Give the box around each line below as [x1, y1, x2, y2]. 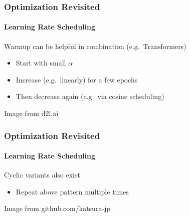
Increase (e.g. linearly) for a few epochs [16, 74, 138, 84]
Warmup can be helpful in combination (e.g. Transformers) [4, 40, 186, 51]
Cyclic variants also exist [4, 169, 80, 180]
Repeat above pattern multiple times [16, 186, 129, 196]
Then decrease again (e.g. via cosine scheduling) [16, 91, 164, 101]
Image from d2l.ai [4, 108, 59, 118]
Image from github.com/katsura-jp [4, 203, 111, 213]
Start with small [16, 57, 66, 68]
